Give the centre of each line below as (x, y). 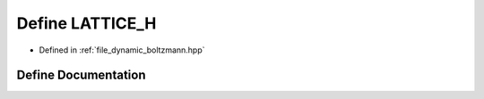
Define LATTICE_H (86, 23)
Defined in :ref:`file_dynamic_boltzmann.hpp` (122, 50)
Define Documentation (81, 75)
